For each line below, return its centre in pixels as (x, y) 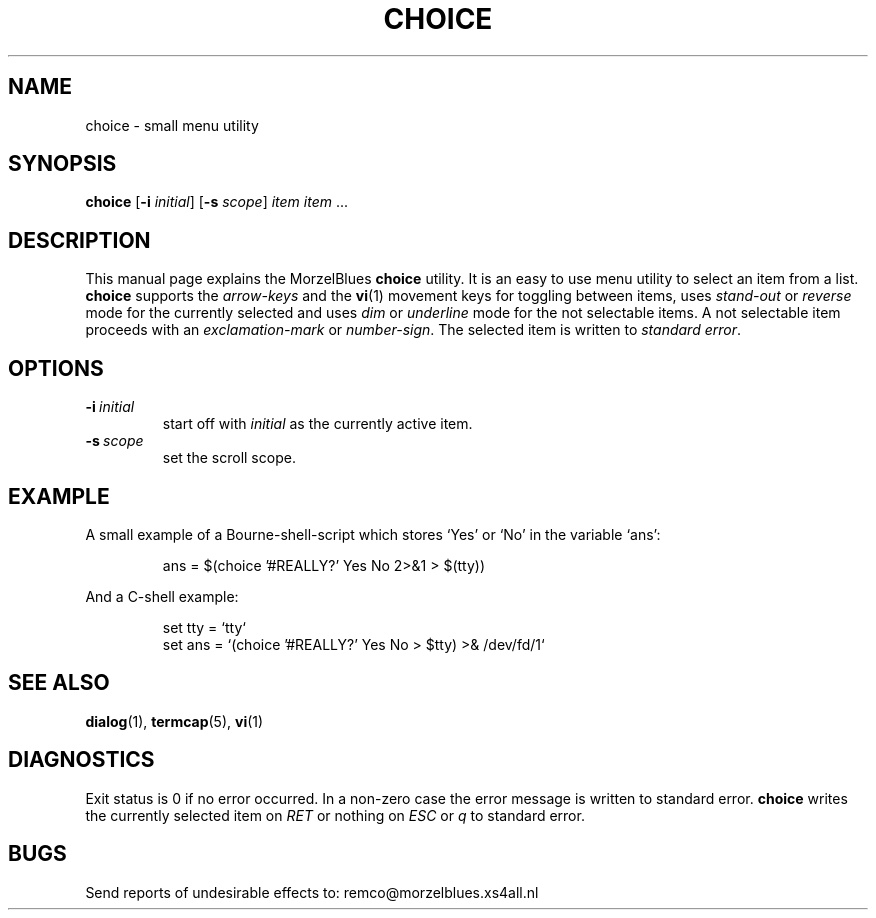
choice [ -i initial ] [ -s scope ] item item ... (217, 202)
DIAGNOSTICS (81, 760)
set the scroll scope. (229, 458)
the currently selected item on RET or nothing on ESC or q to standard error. (335, 815)
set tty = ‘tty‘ (204, 627)
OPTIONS (56, 368)
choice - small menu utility (172, 125)
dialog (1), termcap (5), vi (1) (174, 721)
